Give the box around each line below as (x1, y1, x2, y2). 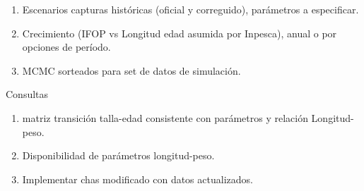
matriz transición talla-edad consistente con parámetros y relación (22, 110, 308, 125)
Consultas (6, 87, 49, 101)
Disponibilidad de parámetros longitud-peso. (22, 148, 215, 163)
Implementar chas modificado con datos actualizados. (22, 171, 253, 186)
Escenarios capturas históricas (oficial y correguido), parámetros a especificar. (22, 2, 359, 16)
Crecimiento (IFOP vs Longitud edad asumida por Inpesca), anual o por (22, 25, 337, 40)
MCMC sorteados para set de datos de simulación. (22, 63, 241, 78)
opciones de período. (22, 39, 111, 54)
